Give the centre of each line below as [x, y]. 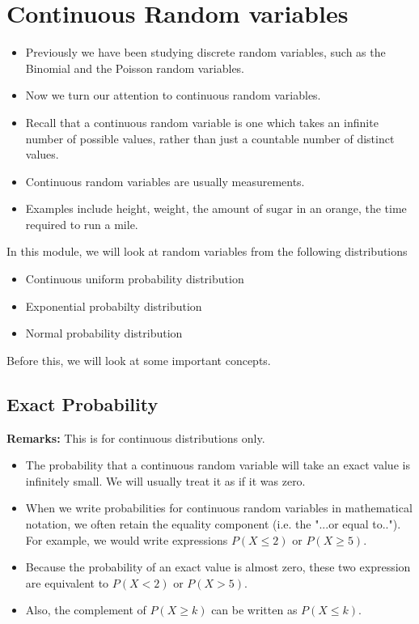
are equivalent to [67, 582]
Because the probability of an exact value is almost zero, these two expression [218, 567]
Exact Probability [83, 403]
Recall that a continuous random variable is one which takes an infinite [202, 122]
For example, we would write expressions [127, 539]
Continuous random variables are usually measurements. [165, 181]
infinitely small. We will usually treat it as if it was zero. [165, 480]
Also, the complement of [86, 610]
